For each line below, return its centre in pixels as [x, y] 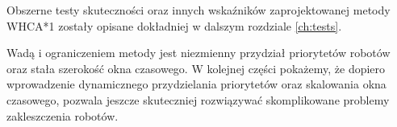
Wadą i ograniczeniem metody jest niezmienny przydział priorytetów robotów [198, 53]
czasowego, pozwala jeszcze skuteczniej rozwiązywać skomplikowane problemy [198, 99]
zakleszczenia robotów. [63, 115]
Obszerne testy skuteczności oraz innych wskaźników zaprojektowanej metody [198, 10]
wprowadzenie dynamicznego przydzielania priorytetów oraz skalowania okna [196, 84]
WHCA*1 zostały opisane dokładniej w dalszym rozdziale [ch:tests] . [174, 25]
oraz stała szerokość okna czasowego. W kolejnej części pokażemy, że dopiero [196, 68]
